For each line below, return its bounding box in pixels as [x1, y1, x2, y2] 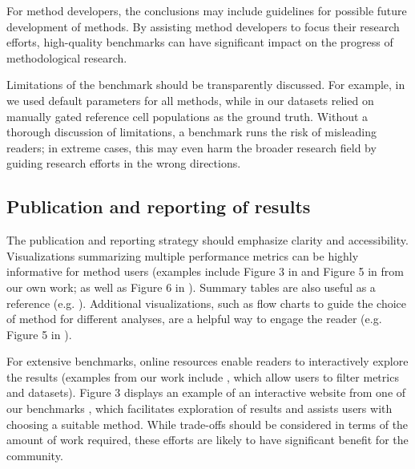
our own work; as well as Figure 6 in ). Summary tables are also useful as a [6, 278, 376, 295]
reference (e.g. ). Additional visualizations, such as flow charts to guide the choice [6, 294, 407, 311]
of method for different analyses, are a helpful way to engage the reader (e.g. [6, 310, 382, 327]
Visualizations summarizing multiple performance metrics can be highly [6, 247, 359, 264]
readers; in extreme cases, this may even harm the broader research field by [6, 139, 377, 156]
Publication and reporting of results [6, 194, 311, 219]
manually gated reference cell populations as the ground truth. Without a [6, 107, 369, 124]
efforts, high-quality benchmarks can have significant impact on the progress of [6, 34, 393, 51]
